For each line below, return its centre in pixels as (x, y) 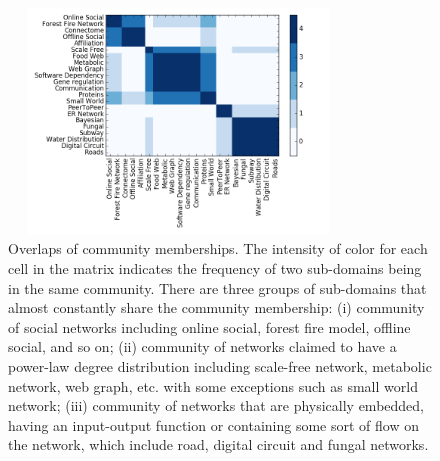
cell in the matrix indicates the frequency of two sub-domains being (215, 267)
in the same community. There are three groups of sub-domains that (217, 287)
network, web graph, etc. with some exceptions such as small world (213, 385)
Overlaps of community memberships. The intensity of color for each (218, 248)
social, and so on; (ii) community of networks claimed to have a (202, 346)
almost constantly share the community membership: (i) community (216, 307)
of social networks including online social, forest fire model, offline (209, 326)
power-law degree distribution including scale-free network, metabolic (220, 365)
